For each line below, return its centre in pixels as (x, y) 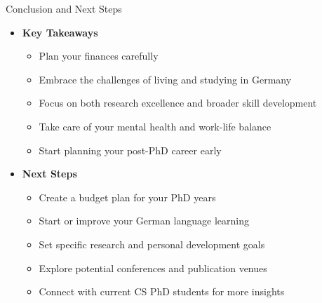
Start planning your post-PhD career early (130, 150)
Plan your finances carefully (99, 56)
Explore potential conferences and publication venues (153, 268)
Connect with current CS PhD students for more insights (162, 291)
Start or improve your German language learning (144, 221)
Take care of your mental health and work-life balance (155, 126)
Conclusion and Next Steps (64, 8)
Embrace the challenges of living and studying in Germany (165, 79)
